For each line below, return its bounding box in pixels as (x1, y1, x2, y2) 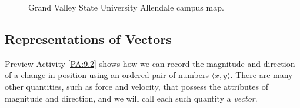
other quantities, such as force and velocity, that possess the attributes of (5, 80, 268, 92)
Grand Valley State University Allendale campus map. (28, 1, 224, 13)
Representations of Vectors (5, 29, 172, 48)
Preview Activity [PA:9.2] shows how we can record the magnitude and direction (5, 57, 295, 69)
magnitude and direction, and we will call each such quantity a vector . (5, 92, 258, 104)
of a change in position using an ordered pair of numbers (5, 69, 209, 81)
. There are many (230, 69, 293, 81)
